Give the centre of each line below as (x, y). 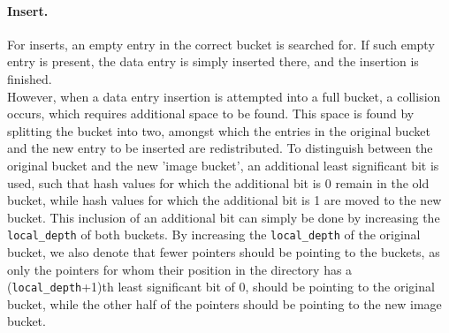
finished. (30, 78)
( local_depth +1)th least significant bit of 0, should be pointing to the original (221, 287)
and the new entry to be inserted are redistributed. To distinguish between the (220, 148)
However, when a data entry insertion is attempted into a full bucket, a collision (224, 96)
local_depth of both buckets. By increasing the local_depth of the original (214, 235)
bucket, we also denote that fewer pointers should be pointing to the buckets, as (224, 251)
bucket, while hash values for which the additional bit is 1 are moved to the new (224, 200)
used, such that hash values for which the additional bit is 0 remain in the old (218, 182)
